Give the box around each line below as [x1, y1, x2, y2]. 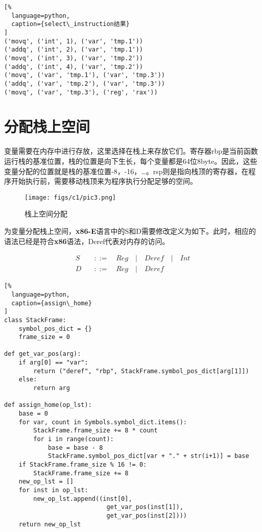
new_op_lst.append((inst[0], [33, 495, 132, 502]
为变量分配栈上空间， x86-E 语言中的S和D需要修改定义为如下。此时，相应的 [4, 225, 256, 236]
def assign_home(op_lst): [4, 401, 92, 409]
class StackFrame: [4, 316, 66, 324]
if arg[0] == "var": [18, 359, 88, 367]
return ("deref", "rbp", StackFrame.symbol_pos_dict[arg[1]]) [33, 367, 249, 375]
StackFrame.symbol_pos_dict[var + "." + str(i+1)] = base [47, 452, 249, 460]
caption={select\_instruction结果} [11, 20, 130, 28]
